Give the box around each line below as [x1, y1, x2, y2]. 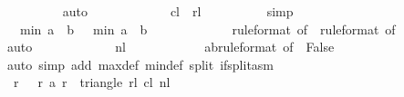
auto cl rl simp [62, 2, 294, 20]
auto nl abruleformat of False [6, 37, 335, 56]
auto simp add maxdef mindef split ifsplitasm [6, 54, 275, 73]
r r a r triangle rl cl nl [13, 73, 171, 92]
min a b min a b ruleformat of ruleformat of [19, 19, 396, 38]
